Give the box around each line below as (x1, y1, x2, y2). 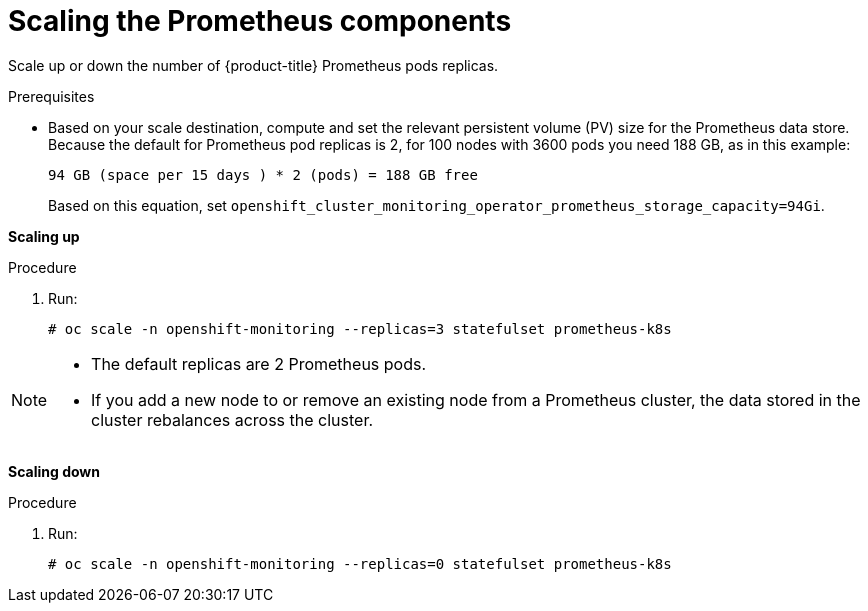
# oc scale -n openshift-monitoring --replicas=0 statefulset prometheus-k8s (48, 555, 672, 572)
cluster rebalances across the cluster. (91, 409, 374, 430)
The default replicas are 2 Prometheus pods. (91, 353, 427, 374)
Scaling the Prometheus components (8, 4, 512, 38)
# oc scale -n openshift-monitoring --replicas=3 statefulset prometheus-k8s (48, 320, 672, 337)
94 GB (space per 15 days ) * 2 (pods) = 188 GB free (48, 166, 478, 183)
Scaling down (8, 462, 100, 480)
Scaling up (8, 227, 80, 245)
